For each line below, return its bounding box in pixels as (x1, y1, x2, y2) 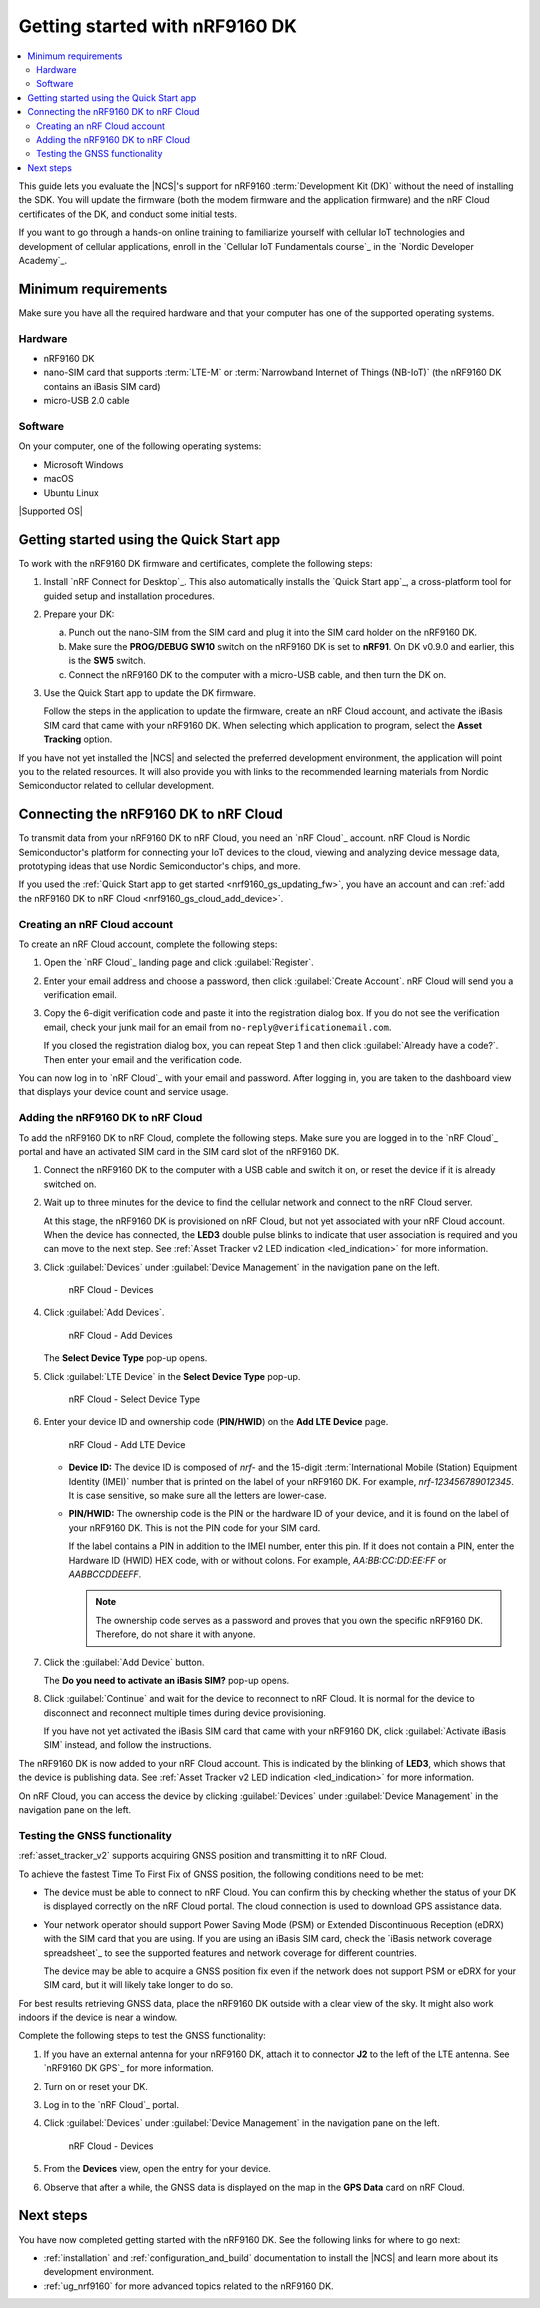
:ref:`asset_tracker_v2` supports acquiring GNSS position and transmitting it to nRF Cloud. (18, 1850, 387, 1862)
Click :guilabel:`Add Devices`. (43, 1306, 165, 1319)
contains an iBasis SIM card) (43, 380, 161, 392)
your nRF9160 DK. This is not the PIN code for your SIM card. (68, 1521, 321, 1534)
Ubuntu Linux (43, 486, 99, 499)
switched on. (43, 1178, 97, 1190)
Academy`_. (18, 255, 68, 267)
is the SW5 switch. (68, 655, 147, 667)
